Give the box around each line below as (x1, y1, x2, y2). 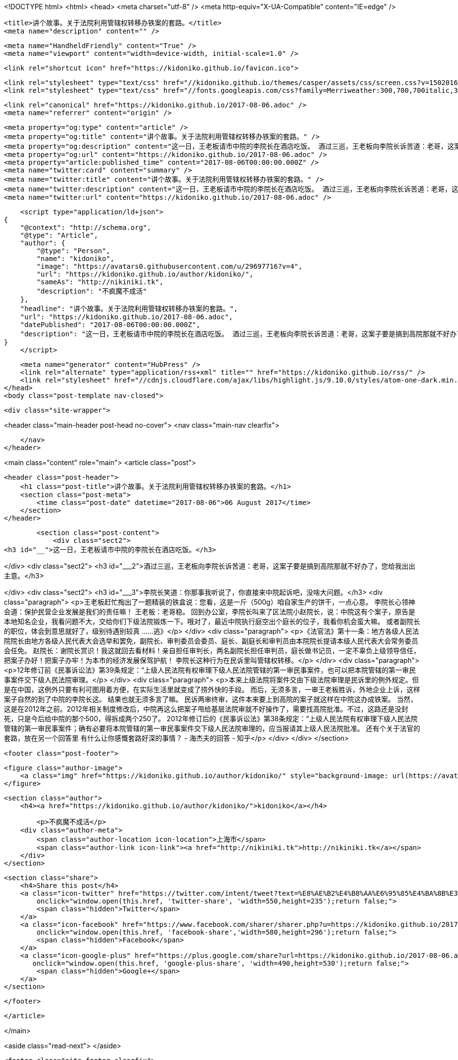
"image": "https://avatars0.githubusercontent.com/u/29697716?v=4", (36, 262, 303, 270)
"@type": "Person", (36, 247, 111, 255)
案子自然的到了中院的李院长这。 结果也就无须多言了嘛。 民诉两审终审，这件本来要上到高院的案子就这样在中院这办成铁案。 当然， (4, 695, 417, 703)
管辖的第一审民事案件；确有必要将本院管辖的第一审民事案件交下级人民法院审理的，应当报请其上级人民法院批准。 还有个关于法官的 (4, 724, 420, 732)
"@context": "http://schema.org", (20, 224, 151, 231)
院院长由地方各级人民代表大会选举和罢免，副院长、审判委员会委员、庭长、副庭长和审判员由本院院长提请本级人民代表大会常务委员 (4, 637, 418, 645)
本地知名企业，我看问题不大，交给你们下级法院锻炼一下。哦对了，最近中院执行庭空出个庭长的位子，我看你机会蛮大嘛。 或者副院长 (4, 617, 420, 626)
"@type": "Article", (20, 231, 98, 239)
